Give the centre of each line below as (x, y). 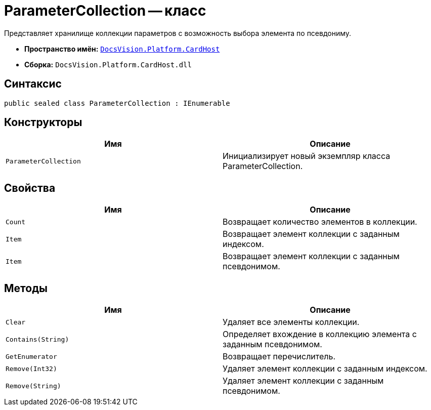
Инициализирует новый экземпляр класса (307, 156)
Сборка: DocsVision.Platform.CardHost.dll (108, 64)
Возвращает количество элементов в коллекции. (320, 222)
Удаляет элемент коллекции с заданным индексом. (325, 369)
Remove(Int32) (31, 368)
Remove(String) (33, 386)
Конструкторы (43, 122)
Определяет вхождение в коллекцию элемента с (320, 334)
